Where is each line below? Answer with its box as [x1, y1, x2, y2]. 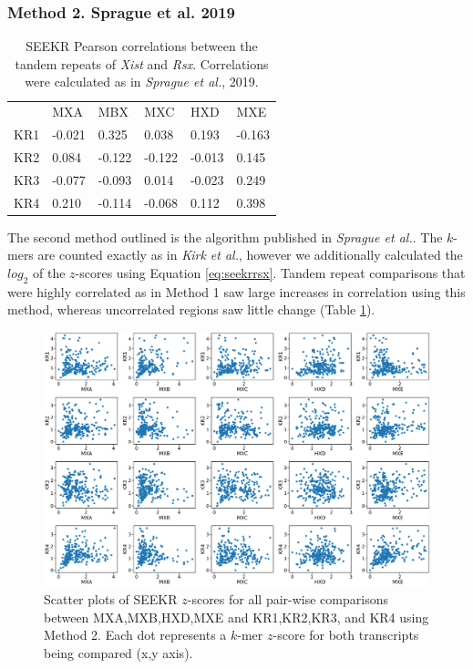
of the [33, 262, 66, 282]
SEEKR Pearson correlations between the [26, 36, 258, 56]
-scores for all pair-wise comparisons [187, 589, 388, 608]
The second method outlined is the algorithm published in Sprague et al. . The [7, 227, 443, 246]
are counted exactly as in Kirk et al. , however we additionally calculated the [37, 245, 463, 264]
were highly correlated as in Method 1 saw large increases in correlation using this [7, 282, 466, 301]
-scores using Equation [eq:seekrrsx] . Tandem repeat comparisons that [75, 262, 466, 282]
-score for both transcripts [272, 625, 419, 644]
